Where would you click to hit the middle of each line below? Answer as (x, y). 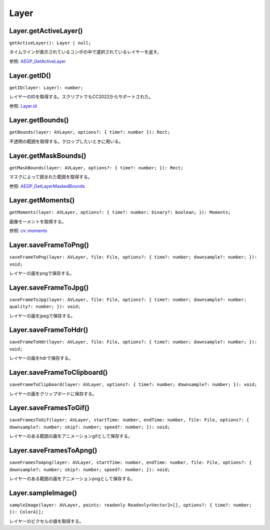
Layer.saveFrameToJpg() (49, 287)
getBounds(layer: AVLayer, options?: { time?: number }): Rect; (90, 132)
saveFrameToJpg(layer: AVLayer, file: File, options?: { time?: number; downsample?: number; (128, 300)
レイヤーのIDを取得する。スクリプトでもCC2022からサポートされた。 (81, 97)
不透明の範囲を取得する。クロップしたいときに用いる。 (66, 141)
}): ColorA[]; (26, 512)
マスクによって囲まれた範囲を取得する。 (51, 177)
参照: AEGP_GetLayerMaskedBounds (47, 186)
